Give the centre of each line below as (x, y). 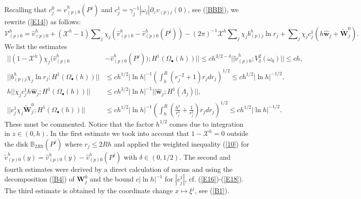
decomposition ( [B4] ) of (39, 179)
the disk (16, 143)
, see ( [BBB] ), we (213, 9)
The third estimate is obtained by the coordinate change (89, 191)
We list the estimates (36, 46)
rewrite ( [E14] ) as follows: (43, 21)
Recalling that (26, 9)
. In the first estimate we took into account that (118, 133)
